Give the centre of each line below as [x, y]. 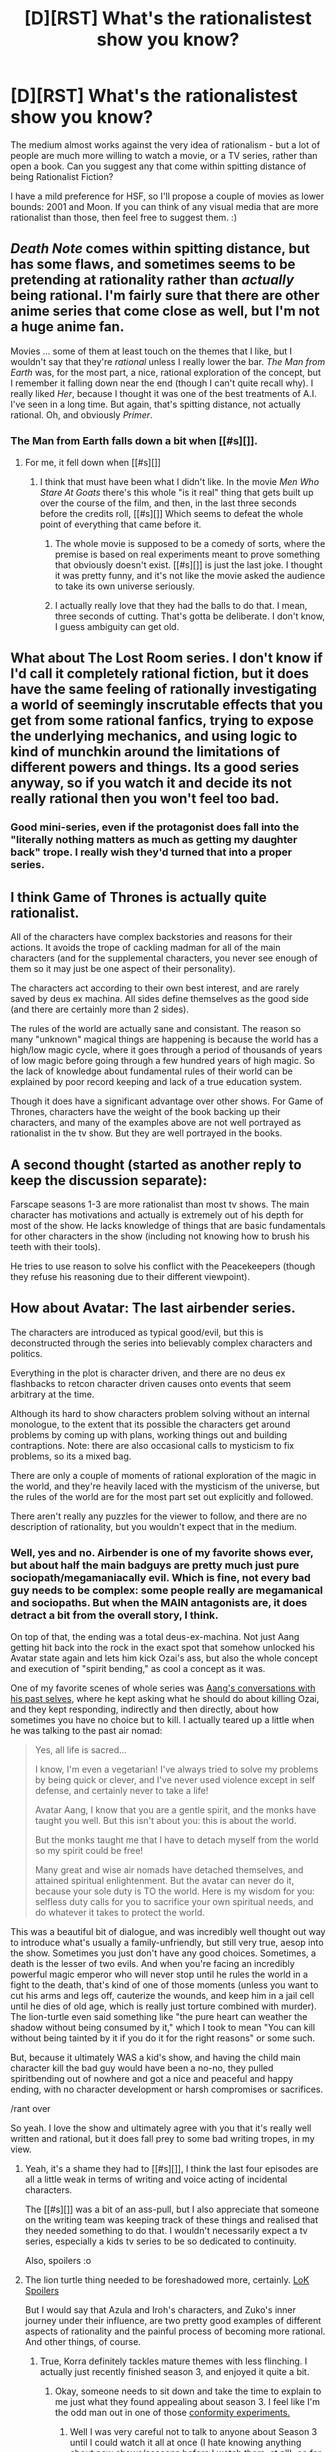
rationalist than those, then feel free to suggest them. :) [124, 217]
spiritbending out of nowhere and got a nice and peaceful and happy [152, 2079]
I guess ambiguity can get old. [117, 627]
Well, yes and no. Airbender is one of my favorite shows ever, [162, 1552]
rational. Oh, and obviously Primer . [81, 414]
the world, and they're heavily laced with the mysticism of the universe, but [165, 1486]
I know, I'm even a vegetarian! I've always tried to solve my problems [176, 1769]
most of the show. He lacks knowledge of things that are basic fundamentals [168, 1225]
